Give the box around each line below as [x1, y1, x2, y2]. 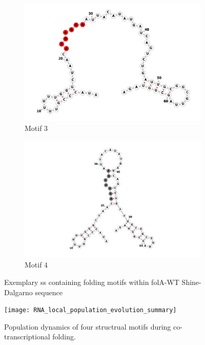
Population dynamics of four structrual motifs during [4, 321, 171, 332]
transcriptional [4, 331, 50, 342]
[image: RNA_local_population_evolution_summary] [4, 306, 177, 314]
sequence [35, 286, 63, 297]
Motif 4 [25, 259, 48, 270]
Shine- [181, 276, 201, 287]
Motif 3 [25, 123, 48, 133]
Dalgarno [4, 286, 33, 297]
